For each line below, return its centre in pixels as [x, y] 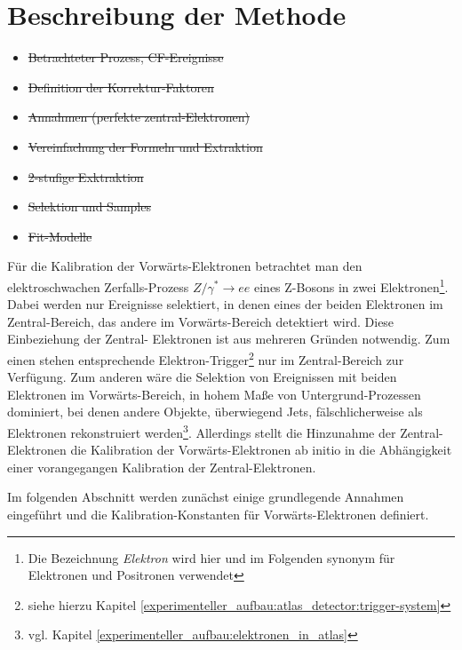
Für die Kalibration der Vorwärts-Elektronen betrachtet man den [185, 266]
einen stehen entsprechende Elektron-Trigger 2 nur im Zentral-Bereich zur [206, 358]
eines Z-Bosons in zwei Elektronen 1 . [351, 285]
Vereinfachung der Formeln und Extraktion [145, 146]
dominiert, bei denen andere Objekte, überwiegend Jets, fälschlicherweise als [215, 412]
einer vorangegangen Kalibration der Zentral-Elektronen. [162, 467]
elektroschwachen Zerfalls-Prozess [98, 286]
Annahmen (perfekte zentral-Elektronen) [139, 117]
